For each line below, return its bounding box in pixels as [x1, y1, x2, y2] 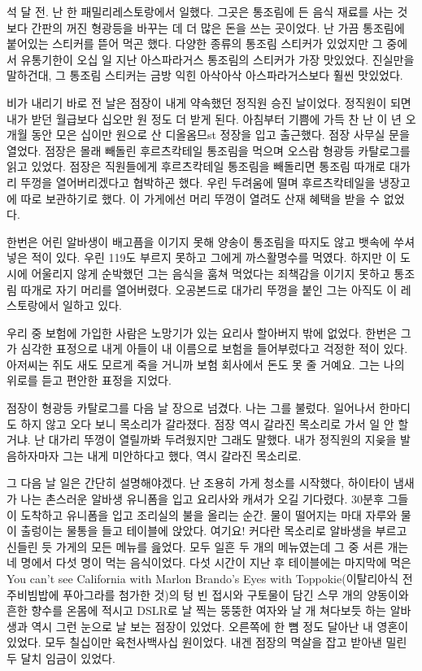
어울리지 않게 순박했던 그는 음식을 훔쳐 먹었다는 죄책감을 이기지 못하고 [31, 264, 390, 281]
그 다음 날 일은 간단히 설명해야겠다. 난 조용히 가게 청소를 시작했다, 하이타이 [7, 474, 390, 491]
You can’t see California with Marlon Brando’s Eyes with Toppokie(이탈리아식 [7, 570, 399, 586]
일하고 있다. [63, 297, 123, 314]
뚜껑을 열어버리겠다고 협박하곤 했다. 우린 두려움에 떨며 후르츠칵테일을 [20, 173, 376, 190]
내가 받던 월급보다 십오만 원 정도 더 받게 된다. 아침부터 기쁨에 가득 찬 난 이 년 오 [7, 110, 416, 127]
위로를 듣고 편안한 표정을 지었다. [7, 372, 172, 389]
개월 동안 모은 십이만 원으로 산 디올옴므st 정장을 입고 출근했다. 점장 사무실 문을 [7, 126, 410, 143]
